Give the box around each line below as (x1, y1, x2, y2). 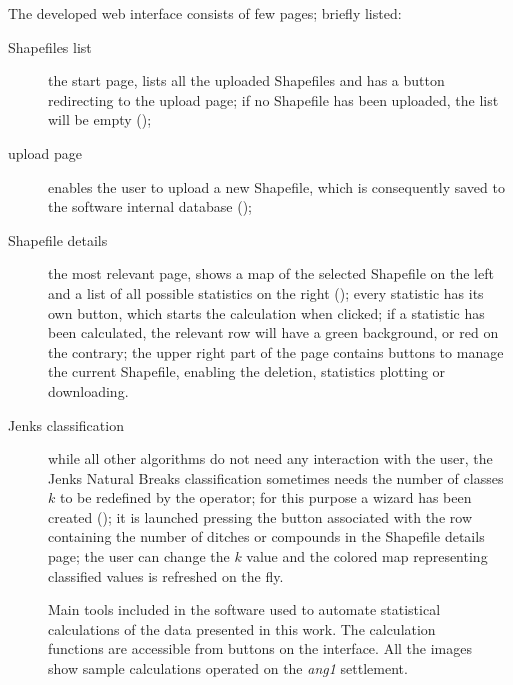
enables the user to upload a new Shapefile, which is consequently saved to (48, 176, 505, 197)
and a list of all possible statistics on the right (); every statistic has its (48, 282, 484, 303)
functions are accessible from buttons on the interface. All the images (48, 638, 472, 659)
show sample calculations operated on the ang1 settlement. (48, 658, 408, 679)
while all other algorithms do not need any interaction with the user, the (48, 448, 493, 469)
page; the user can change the (48, 546, 230, 567)
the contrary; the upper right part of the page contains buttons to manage (48, 341, 504, 362)
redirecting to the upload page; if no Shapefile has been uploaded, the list (48, 89, 499, 110)
